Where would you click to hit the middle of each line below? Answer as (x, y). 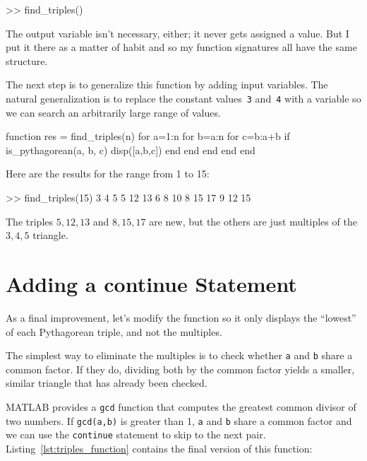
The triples (30, 221)
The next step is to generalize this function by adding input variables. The (167, 84)
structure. (27, 60)
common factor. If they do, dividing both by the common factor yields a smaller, (180, 369)
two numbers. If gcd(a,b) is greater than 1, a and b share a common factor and (179, 420)
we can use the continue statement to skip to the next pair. (136, 434)
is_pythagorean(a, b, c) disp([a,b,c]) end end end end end (131, 150)
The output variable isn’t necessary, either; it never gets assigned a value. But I (178, 33)
